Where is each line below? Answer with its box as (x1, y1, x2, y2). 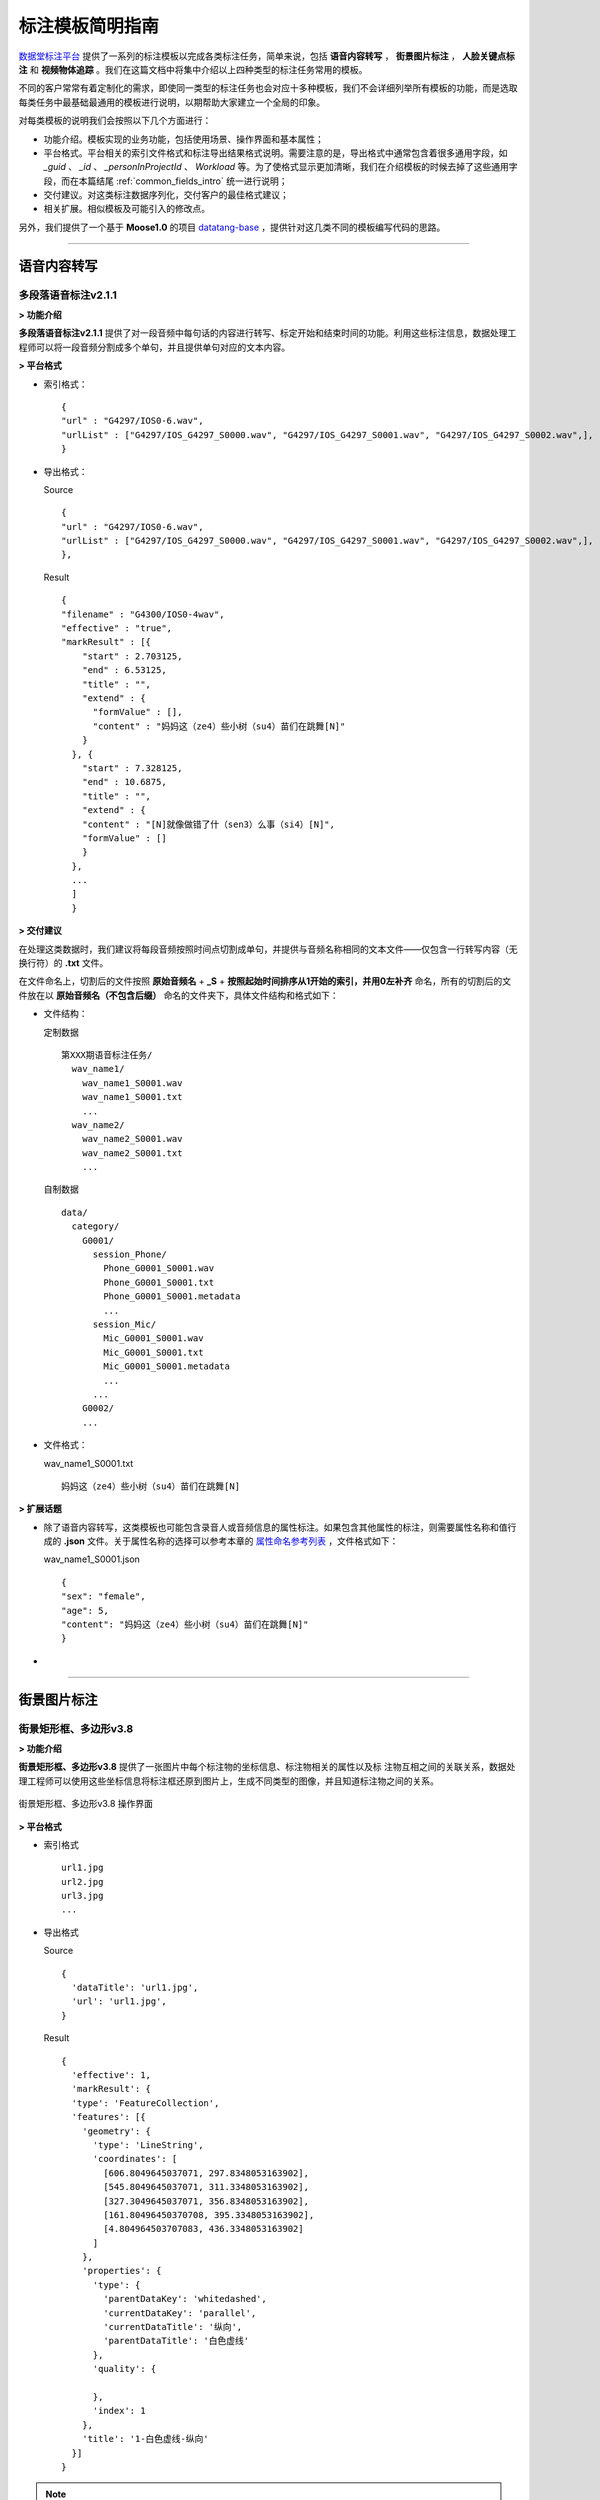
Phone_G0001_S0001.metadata (103, 1291, 241, 1302)
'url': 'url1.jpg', (71, 1996, 167, 2007)
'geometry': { (81, 2125, 152, 2137)
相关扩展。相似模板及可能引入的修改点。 (43, 203, 210, 215)
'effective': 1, (71, 2070, 152, 2080)
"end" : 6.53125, (81, 665, 167, 676)
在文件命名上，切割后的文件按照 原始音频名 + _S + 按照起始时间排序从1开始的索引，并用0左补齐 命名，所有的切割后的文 (18, 975, 512, 987)
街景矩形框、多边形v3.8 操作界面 (18, 1798, 154, 1810)
